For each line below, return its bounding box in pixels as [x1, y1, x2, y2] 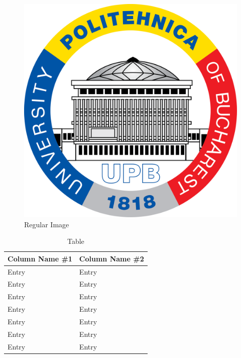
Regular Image [24, 219, 69, 229]
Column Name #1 [8, 253, 72, 263]
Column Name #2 [79, 253, 144, 263]
